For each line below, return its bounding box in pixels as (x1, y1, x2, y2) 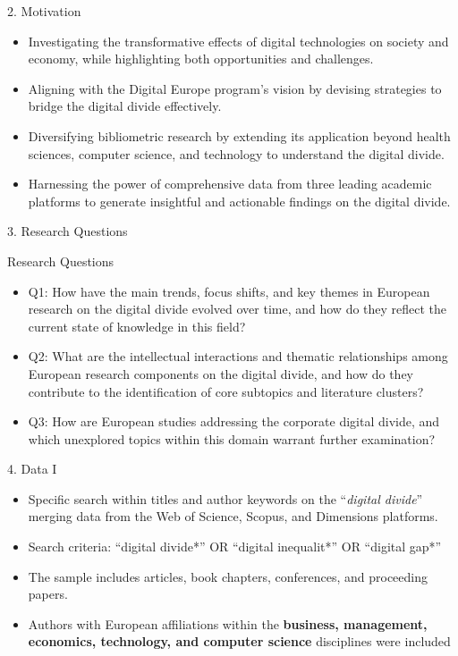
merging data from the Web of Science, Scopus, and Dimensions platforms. (28, 507, 438, 526)
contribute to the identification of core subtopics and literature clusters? (28, 382, 424, 400)
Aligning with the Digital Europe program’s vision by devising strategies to (28, 79, 442, 97)
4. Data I (7, 459, 57, 478)
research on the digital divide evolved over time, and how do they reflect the (28, 299, 447, 318)
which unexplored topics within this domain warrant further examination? (28, 429, 436, 448)
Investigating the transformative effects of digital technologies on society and (28, 31, 449, 50)
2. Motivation (7, 2, 81, 20)
